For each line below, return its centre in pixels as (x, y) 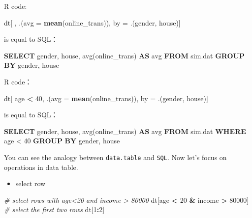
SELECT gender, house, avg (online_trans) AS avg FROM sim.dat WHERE (125, 131)
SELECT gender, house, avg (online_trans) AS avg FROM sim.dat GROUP (124, 55)
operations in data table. (41, 167)
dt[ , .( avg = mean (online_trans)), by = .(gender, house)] (92, 22)
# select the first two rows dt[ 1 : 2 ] (54, 209)
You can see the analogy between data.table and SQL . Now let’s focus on (115, 157)
